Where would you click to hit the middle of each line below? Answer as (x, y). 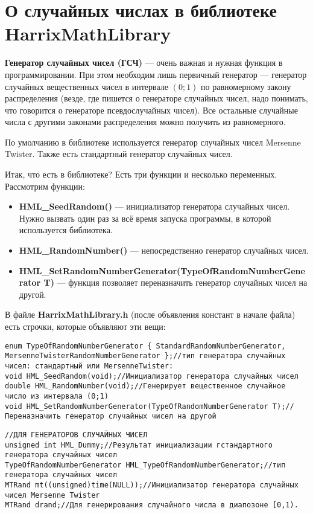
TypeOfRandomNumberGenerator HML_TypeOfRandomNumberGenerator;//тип (145, 465)
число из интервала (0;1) (57, 396)
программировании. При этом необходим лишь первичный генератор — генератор (156, 74)
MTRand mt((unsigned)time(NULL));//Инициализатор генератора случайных (152, 485)
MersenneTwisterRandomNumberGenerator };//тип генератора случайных (145, 356)
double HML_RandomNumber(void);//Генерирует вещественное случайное (145, 386)
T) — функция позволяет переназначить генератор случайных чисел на (175, 282)
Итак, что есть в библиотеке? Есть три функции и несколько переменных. (141, 174)
